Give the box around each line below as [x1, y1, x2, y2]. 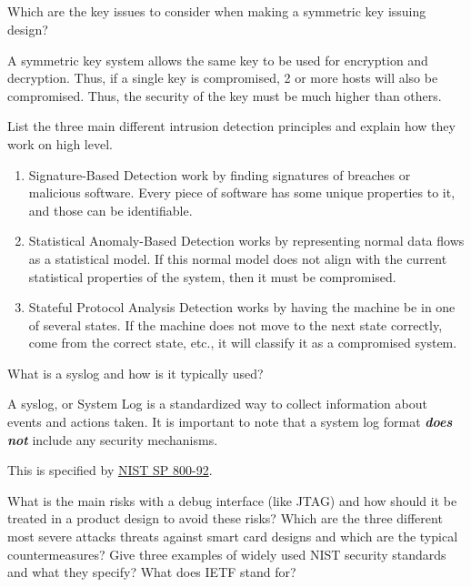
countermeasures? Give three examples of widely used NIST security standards [7, 544, 446, 563]
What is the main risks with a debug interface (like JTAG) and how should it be [7, 491, 457, 510]
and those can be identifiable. [28, 200, 193, 219]
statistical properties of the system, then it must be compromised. [28, 267, 396, 286]
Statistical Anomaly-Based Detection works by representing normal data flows [28, 231, 465, 250]
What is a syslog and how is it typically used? [7, 363, 264, 382]
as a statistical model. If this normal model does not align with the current [28, 248, 447, 268]
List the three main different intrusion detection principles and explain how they [7, 116, 456, 136]
